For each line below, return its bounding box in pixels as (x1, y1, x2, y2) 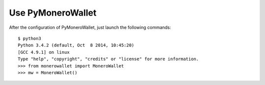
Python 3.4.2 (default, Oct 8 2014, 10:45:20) (18, 42, 134, 48)
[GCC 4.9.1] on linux (18, 49, 70, 55)
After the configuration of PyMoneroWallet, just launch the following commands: (9, 24, 171, 30)
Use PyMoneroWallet (9, 7, 97, 18)
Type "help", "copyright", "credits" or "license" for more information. (18, 56, 199, 62)
